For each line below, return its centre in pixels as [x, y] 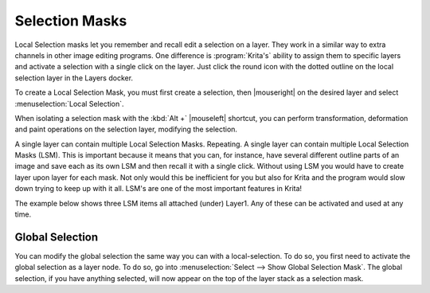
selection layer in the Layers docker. [74, 78]
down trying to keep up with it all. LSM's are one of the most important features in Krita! [158, 189]
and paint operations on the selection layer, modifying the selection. [126, 129]
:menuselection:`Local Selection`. [69, 104]
